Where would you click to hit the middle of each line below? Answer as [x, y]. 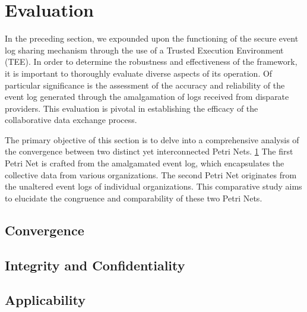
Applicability [45, 300]
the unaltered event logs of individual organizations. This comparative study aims [153, 186]
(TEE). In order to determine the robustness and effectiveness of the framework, [151, 62]
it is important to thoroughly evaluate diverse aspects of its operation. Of [139, 73]
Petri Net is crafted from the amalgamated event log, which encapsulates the [145, 163]
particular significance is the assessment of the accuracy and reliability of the [145, 85]
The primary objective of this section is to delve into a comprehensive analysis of [152, 139]
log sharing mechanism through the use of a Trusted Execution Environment [144, 50]
